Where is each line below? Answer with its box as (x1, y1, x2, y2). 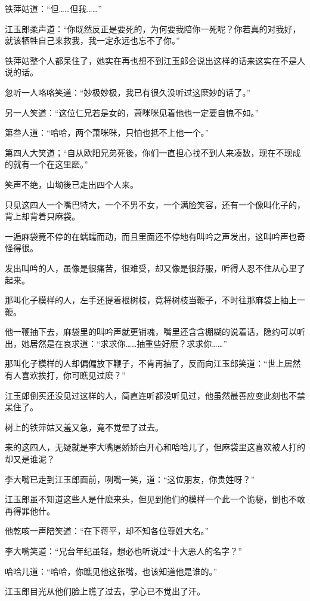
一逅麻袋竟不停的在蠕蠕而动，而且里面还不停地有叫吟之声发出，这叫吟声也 (5, 230, 297, 242)
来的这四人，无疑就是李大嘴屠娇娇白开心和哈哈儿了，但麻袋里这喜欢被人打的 (5, 441, 305, 453)
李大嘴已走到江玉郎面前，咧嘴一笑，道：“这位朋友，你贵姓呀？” (5, 472, 255, 485)
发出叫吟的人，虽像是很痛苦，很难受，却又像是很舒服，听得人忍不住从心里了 (5, 261, 305, 274)
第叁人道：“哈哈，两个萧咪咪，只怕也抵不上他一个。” (5, 126, 209, 139)
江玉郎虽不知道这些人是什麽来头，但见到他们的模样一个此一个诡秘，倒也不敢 (5, 493, 305, 505)
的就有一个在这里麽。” (5, 158, 88, 170)
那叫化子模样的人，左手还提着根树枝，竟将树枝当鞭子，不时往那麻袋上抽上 (5, 294, 297, 306)
